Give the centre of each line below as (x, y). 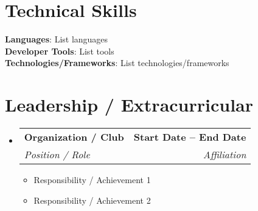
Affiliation (225, 155)
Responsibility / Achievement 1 (92, 180)
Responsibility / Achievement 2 (92, 200)
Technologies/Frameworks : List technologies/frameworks (117, 63)
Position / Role (57, 155)
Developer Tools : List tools (60, 51)
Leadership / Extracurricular (129, 105)
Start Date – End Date (190, 137)
